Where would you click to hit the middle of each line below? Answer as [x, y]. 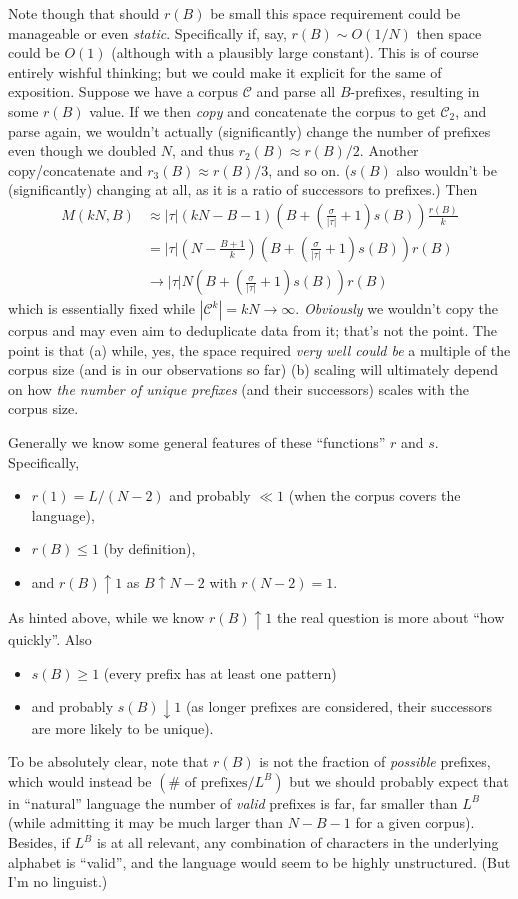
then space [449, 32]
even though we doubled [82, 150]
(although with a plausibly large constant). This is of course [295, 52]
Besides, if [39, 842]
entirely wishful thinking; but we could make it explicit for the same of [225, 71]
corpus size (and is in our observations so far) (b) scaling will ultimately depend [253, 369]
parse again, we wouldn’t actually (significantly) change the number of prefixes [249, 130]
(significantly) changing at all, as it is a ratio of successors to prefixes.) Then [243, 189]
